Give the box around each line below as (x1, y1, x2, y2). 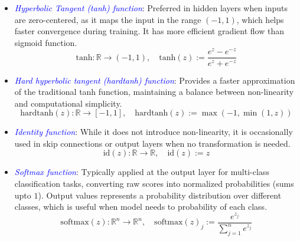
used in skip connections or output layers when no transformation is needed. (14, 137, 291, 149)
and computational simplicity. (14, 97, 122, 109)
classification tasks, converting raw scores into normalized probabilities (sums (14, 177, 294, 190)
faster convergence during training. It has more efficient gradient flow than (14, 25, 284, 37)
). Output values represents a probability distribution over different (38, 189, 282, 201)
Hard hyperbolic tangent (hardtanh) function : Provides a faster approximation (14, 74, 295, 86)
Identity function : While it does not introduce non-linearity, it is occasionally (14, 126, 293, 138)
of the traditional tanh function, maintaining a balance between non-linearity (14, 85, 294, 98)
